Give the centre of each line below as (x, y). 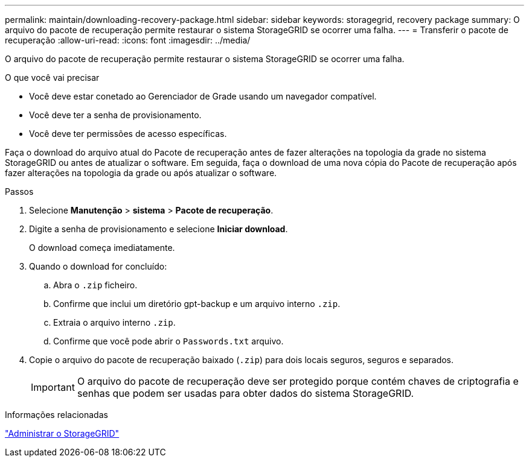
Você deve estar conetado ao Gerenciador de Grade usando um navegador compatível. (203, 96)
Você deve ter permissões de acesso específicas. (128, 134)
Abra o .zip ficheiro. (95, 285)
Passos (19, 191)
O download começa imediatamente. (102, 248)
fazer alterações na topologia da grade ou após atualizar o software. (141, 173)
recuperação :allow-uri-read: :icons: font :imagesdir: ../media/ (128, 40)
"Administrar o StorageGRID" (62, 433)
